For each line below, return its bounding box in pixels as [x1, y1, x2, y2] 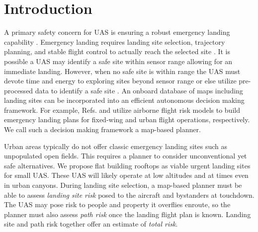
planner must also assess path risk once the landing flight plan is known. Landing [4, 209, 251, 219]
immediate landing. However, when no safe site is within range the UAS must [4, 66, 241, 76]
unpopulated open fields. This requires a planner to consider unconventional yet [4, 151, 247, 161]
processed [4, 85, 33, 95]
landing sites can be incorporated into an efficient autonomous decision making [4, 95, 245, 105]
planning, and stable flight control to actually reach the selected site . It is [4, 46, 230, 57]
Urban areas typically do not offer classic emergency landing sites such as [4, 141, 228, 151]
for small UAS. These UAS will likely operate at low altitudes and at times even [4, 170, 249, 180]
